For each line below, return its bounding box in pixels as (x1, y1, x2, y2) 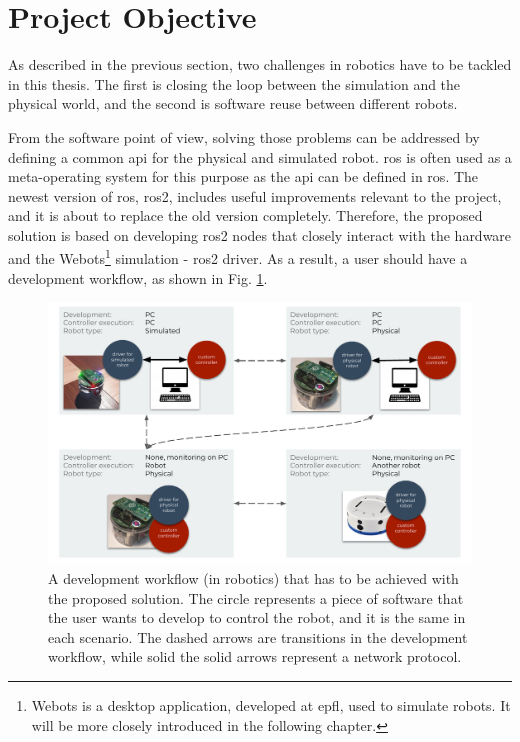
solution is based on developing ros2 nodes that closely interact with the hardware (8, 224, 512, 245)
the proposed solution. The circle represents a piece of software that (48, 587, 464, 608)
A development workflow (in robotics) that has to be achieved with (48, 568, 459, 588)
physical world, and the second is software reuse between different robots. (8, 93, 458, 114)
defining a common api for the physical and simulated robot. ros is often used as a (8, 146, 512, 167)
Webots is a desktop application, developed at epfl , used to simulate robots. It (31, 694, 511, 715)
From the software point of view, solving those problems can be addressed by (8, 126, 480, 147)
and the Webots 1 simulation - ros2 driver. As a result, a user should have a (8, 245, 468, 269)
